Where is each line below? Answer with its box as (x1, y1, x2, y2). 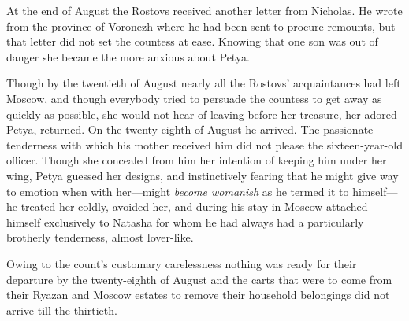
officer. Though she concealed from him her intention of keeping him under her (6, 152, 387, 168)
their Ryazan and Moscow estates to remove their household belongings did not (6, 286, 390, 303)
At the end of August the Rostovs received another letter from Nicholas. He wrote (6, 2, 403, 18)
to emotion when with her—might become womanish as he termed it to (6, 183, 349, 199)
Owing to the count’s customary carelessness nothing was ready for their (6, 255, 357, 271)
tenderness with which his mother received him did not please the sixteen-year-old (6, 136, 403, 153)
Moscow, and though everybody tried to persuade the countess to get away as (6, 90, 382, 106)
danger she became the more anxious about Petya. (6, 48, 250, 65)
